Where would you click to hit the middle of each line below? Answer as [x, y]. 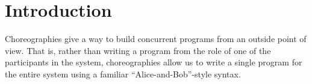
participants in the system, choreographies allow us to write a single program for [154, 62]
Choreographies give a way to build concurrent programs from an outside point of [156, 39]
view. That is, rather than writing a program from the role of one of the [138, 50]
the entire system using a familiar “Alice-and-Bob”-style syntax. [123, 73]
